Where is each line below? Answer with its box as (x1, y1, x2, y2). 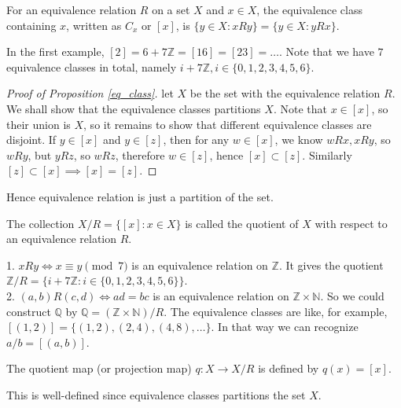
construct (6, 303, 51, 319)
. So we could (320, 287, 384, 303)
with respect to (315, 215, 388, 231)
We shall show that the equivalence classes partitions (6, 100, 261, 116)
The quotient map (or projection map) (6, 360, 192, 377)
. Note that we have (279, 43, 374, 60)
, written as (66, 17, 122, 33)
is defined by (258, 360, 319, 377)
